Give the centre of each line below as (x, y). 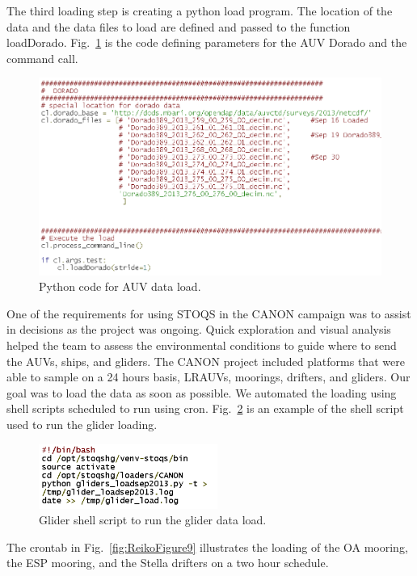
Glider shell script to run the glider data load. (153, 520)
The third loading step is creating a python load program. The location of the (200, 11)
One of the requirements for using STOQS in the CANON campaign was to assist (209, 313)
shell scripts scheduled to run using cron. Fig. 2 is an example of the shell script (205, 408)
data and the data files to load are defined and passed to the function (179, 26)
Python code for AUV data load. (120, 286)
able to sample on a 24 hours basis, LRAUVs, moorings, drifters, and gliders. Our (208, 377)
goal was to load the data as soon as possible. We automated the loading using (202, 392)
